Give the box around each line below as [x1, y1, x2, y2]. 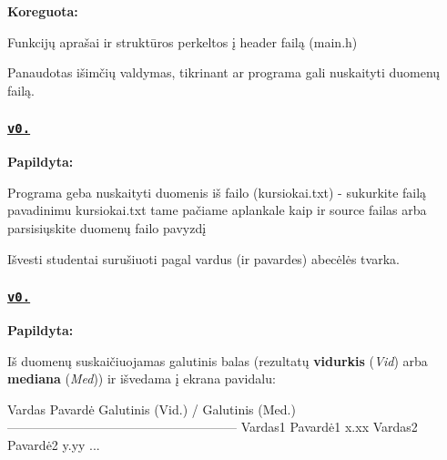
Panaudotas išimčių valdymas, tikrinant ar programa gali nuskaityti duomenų [7, 63, 441, 82]
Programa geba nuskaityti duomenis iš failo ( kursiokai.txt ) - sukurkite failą [7, 182, 427, 201]
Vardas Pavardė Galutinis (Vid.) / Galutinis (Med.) [7, 399, 296, 418]
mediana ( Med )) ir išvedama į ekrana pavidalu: [7, 369, 276, 388]
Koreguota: [7, 2, 78, 20]
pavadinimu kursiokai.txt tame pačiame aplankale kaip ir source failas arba [7, 200, 427, 220]
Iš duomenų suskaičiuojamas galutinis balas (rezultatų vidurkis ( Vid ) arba [7, 351, 428, 370]
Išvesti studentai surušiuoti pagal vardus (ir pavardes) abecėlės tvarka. [7, 249, 400, 268]
